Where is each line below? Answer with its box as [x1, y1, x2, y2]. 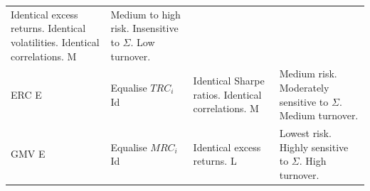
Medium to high [110, 6, 181, 21]
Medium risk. [279, 66, 337, 81]
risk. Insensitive [110, 21, 179, 36]
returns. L [193, 153, 237, 168]
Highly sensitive [279, 139, 349, 154]
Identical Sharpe [193, 73, 265, 88]
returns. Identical [11, 21, 86, 36]
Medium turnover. [279, 108, 359, 123]
